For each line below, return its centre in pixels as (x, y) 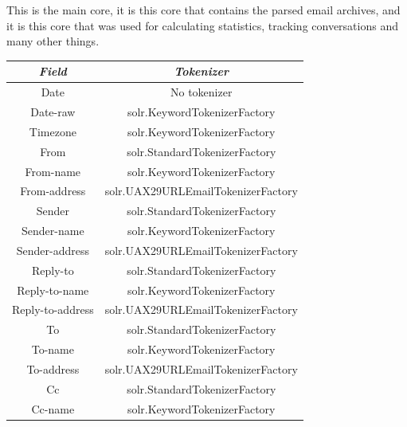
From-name (53, 171)
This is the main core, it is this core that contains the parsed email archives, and (203, 10)
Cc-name (53, 408)
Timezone (53, 131)
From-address (53, 191)
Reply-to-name (53, 290)
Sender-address (53, 250)
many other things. (53, 41)
